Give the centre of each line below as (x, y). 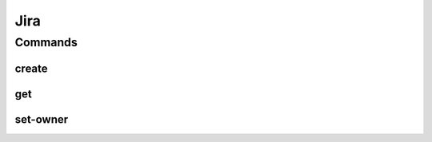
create (31, 68)
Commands (46, 42)
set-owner (42, 119)
